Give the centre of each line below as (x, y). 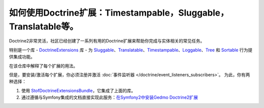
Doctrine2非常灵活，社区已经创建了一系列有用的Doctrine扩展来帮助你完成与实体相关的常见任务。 (107, 41)
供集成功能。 (22, 57)
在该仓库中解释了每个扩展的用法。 (43, 65)
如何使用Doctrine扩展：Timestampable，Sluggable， (119, 13)
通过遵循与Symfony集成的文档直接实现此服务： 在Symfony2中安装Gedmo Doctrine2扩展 (110, 97)
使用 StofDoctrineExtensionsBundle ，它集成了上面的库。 (78, 90)
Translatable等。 (44, 26)
